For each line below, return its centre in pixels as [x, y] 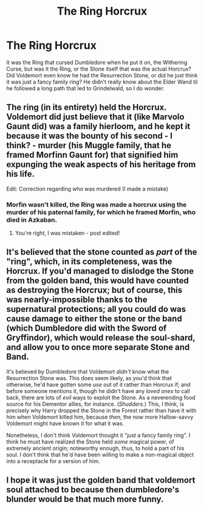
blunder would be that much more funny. [85, 499]
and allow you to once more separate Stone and [98, 348]
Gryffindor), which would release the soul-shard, [101, 338]
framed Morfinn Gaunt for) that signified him [92, 155]
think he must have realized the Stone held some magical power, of [90, 441]
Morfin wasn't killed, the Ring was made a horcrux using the [97, 204]
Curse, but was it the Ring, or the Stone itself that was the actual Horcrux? [99, 69]
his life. [21, 174]
